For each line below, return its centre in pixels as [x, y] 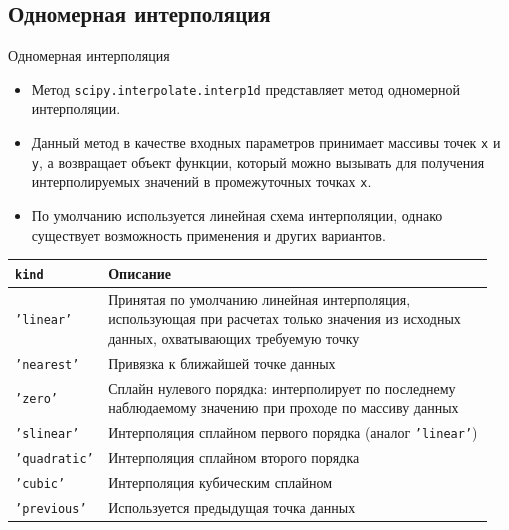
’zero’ [36, 399]
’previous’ [51, 508]
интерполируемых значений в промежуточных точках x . [201, 181]
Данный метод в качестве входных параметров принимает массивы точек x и [266, 142]
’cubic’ [40, 483]
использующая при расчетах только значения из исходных [284, 318]
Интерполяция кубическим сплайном [220, 481]
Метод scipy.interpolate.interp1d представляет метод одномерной [245, 88]
